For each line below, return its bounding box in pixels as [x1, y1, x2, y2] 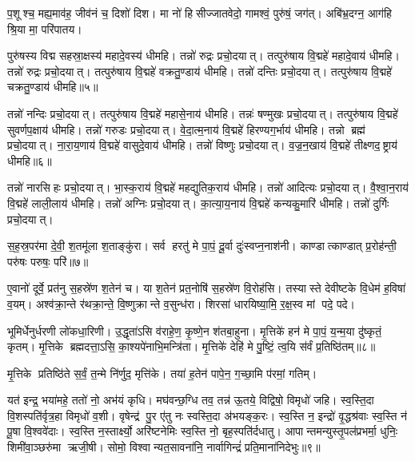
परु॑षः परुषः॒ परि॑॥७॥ [7, 252, 89, 269]
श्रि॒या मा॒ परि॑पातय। [7, 20, 82, 37]
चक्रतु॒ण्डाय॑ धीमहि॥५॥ [7, 78, 98, 95]
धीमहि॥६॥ [7, 152, 52, 169]
